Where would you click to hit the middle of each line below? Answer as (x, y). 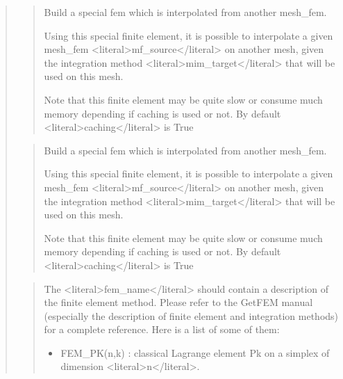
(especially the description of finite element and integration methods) (191, 315)
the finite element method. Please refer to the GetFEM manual (178, 302)
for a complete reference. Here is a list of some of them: (162, 329)
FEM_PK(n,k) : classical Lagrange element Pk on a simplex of (195, 352)
